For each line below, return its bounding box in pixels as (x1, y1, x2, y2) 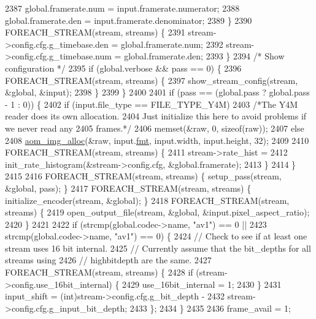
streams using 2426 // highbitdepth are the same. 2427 (5, 253, 212, 266)
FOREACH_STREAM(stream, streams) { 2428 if (5, 266, 193, 279)
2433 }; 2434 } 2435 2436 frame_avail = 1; (129, 301, 291, 314)
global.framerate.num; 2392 (121, 37, 223, 50)
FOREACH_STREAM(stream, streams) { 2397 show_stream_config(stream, (5, 73, 298, 86)
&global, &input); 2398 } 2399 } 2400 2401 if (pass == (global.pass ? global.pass (5, 86, 310, 99)
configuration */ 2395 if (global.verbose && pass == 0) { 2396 (5, 61, 242, 74)
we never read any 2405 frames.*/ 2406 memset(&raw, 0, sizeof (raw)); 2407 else (5, 121, 304, 134)
